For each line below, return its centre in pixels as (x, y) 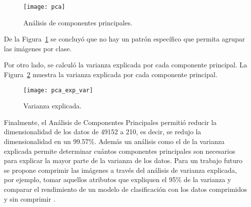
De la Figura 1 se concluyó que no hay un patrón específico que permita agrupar (125, 39)
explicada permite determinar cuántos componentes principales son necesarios (120, 151)
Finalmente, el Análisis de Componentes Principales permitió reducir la (110, 122)
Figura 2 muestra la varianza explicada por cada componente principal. (111, 74)
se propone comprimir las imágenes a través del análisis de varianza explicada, (120, 170)
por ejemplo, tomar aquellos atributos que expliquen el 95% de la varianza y (117, 179)
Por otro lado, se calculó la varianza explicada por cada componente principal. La (126, 65)
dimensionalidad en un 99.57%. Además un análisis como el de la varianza (114, 141)
